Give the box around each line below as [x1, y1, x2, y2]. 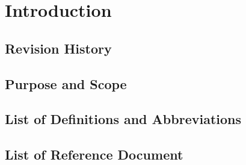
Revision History [5, 39, 112, 57]
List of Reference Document [5, 145, 183, 164]
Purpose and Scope [5, 74, 127, 93]
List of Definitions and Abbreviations [5, 110, 241, 128]
